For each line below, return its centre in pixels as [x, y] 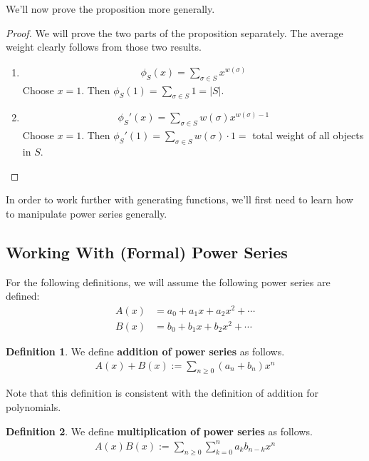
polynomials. [33, 407]
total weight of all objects [308, 135]
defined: [23, 296]
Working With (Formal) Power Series [147, 252]
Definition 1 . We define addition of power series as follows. [145, 351]
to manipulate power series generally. [87, 213]
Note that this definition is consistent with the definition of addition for [162, 393]
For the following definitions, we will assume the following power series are [168, 282]
